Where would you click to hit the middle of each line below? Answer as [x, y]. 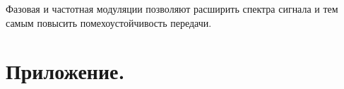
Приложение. [65, 71]
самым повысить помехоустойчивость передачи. [109, 22]
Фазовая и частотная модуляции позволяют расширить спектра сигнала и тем [172, 8]
